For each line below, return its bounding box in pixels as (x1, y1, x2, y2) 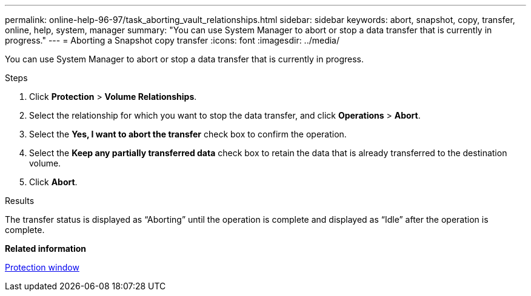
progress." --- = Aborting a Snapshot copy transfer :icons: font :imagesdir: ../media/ (5, 35, 340, 45)
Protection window (5, 262, 79, 272)
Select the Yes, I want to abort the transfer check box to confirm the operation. (29, 129, 347, 139)
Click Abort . (29, 177, 78, 187)
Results (5, 196, 35, 206)
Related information (5, 243, 87, 254)
